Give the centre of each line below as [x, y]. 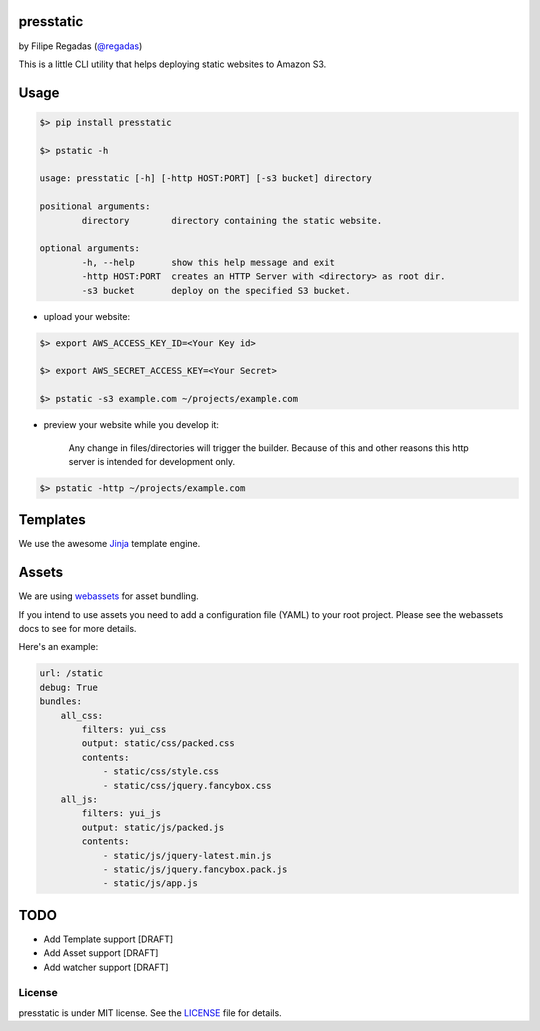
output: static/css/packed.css [158, 743]
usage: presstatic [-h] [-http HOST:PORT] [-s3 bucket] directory [205, 178]
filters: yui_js [121, 813]
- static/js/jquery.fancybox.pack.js [195, 869]
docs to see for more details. [77, 629]
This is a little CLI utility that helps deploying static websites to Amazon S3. [172, 64]
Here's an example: [58, 647]
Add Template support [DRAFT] [108, 939]
